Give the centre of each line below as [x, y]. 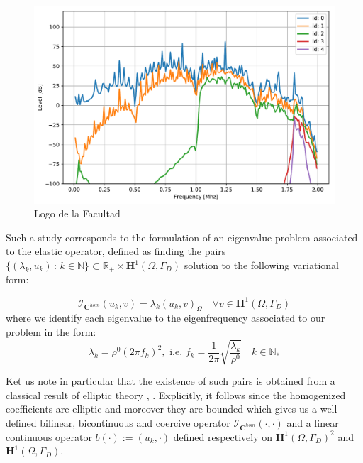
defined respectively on [223, 436]
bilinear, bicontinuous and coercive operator [135, 422]
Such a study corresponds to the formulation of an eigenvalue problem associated [182, 237]
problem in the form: [51, 331]
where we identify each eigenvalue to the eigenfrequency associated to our [166, 318]
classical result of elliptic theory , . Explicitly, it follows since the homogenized [176, 394]
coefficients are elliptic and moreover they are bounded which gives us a [162, 409]
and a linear [313, 422]
